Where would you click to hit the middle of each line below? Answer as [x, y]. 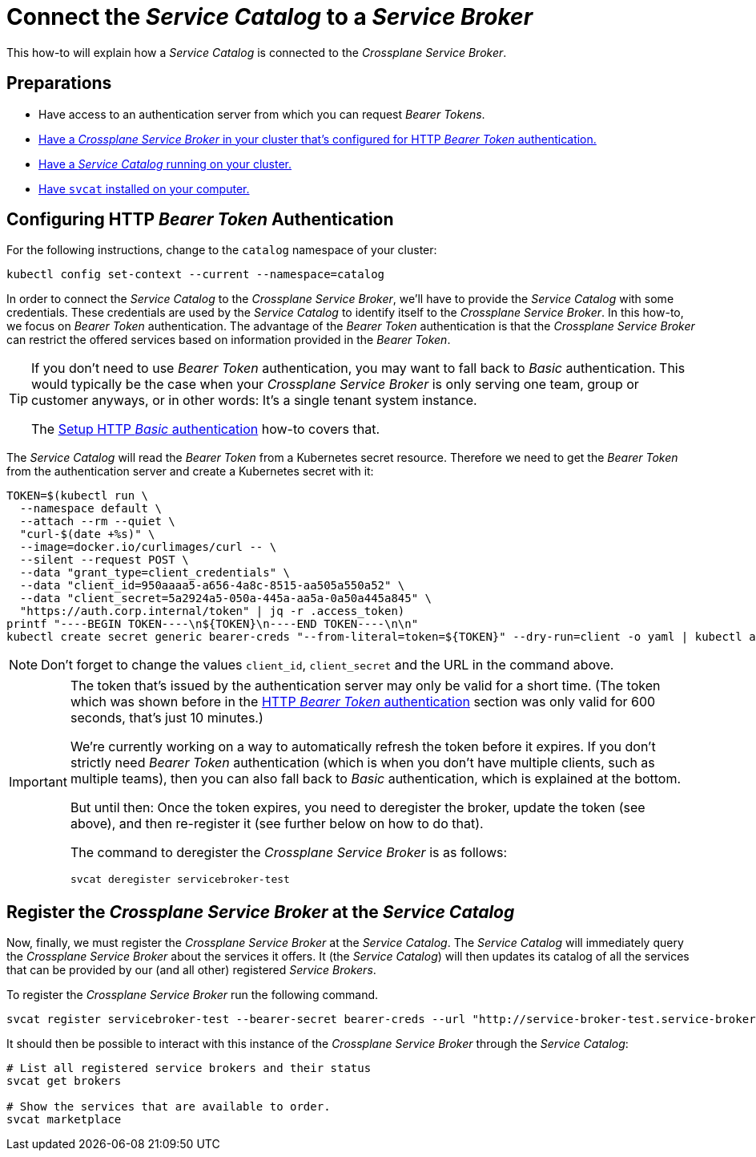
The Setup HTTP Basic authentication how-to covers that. [206, 429]
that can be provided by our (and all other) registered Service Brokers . [191, 970]
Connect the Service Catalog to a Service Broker [270, 17]
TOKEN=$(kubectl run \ [78, 496]
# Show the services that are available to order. [169, 1107]
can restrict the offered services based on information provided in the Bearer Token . [229, 340]
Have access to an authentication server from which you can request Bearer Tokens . [262, 114]
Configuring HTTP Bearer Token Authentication [200, 220]
